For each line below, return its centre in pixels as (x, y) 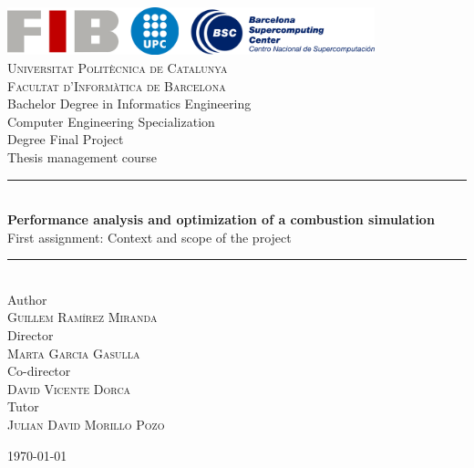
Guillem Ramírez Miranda (82, 317)
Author (27, 299)
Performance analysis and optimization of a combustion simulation (221, 219)
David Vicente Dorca (69, 388)
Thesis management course (82, 156)
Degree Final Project (66, 139)
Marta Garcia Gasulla (74, 353)
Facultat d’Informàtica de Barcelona (117, 85)
